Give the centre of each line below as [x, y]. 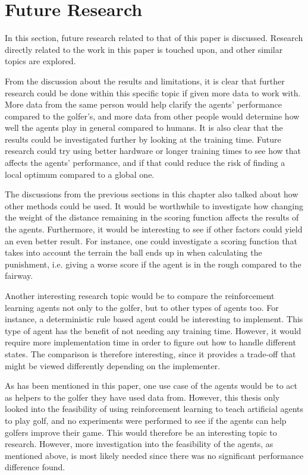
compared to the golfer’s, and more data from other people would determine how [152, 116]
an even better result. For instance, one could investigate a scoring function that [151, 240]
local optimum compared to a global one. [80, 174]
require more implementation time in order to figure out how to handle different [150, 342]
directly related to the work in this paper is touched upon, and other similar [144, 49]
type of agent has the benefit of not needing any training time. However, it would [153, 330]
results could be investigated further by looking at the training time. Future [143, 139]
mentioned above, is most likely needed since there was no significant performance [154, 455]
